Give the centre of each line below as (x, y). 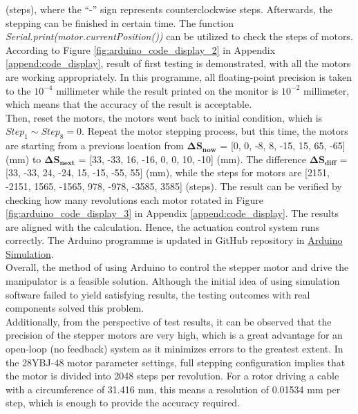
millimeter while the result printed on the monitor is (167, 90)
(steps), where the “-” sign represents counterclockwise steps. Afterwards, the (169, 9)
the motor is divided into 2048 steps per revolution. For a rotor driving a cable (172, 376)
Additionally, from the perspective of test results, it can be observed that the (169, 321)
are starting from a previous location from (95, 145)
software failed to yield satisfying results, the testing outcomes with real (158, 294)
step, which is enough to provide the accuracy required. (123, 403)
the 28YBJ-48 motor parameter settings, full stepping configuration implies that (176, 362)
